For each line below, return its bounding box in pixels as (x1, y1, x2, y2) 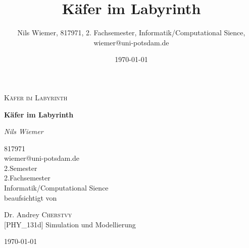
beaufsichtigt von (4, 192, 57, 203)
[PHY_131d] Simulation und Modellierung (4, 219, 136, 229)
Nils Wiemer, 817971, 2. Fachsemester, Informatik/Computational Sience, (17, 27, 245, 38)
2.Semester (4, 162, 37, 173)
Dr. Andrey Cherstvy (4, 209, 72, 220)
